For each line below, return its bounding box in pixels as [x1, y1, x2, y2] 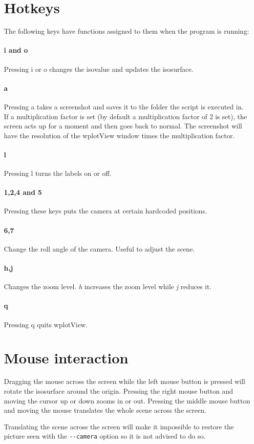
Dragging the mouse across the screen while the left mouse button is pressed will [4, 376, 246, 386]
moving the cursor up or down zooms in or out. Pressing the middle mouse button [4, 395, 250, 405]
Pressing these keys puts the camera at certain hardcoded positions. [4, 206, 207, 216]
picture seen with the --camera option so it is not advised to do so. [4, 431, 206, 441]
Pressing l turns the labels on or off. [4, 168, 111, 178]
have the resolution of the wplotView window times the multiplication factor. [4, 130, 235, 140]
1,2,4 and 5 [4, 187, 42, 197]
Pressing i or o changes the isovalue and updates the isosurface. [4, 63, 193, 74]
